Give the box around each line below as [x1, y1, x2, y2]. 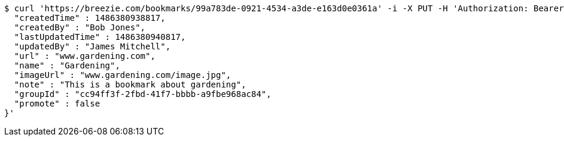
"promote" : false [14, 99, 100, 108]
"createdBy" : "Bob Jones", [14, 23, 146, 32]
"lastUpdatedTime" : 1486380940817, [14, 32, 186, 42]
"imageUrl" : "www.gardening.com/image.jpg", [14, 70, 231, 80]
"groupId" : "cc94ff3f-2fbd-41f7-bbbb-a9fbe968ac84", [14, 89, 272, 99]
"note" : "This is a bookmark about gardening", [14, 80, 246, 89]
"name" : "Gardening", [14, 61, 120, 70]
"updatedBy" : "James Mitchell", [14, 42, 171, 51]
